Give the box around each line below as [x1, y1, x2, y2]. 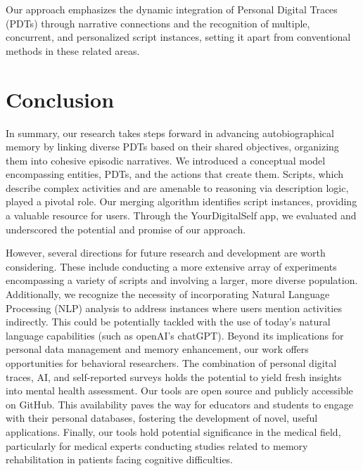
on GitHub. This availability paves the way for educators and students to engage [6, 396, 354, 411]
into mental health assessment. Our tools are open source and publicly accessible [6, 383, 353, 398]
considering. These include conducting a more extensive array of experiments [6, 259, 337, 273]
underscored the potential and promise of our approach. [6, 221, 246, 236]
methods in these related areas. [6, 43, 140, 58]
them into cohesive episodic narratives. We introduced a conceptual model [6, 153, 326, 167]
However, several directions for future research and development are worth [6, 245, 326, 260]
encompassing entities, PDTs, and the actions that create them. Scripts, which [6, 167, 344, 181]
